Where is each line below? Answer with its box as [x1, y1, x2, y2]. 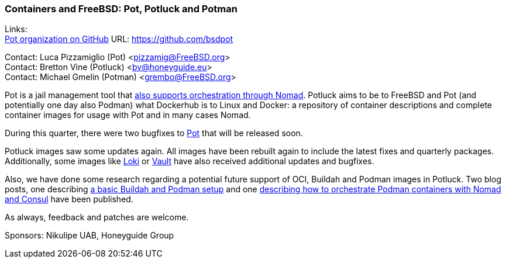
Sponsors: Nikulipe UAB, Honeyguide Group [5, 230, 174, 241]
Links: [5, 24, 27, 34]
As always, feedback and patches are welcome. [5, 212, 189, 223]
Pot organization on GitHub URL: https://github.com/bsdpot [5, 34, 233, 44]
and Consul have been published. [5, 194, 133, 205]
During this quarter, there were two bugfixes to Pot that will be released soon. [5, 128, 303, 139]
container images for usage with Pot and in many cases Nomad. [5, 110, 251, 120]
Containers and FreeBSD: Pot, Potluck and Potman [5, 3, 237, 15]
